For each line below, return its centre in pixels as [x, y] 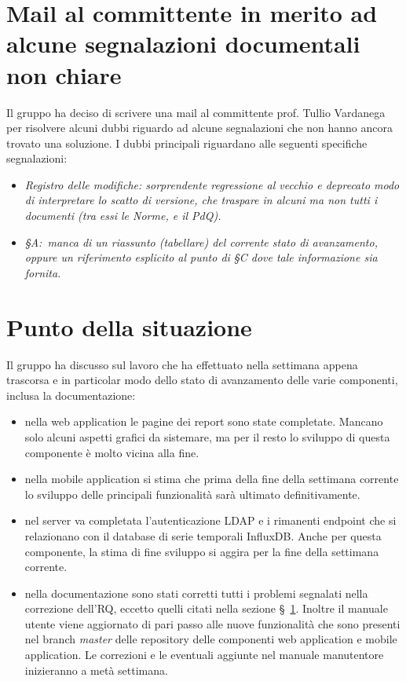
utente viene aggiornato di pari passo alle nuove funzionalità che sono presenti [212, 623]
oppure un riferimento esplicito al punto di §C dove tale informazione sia [201, 257]
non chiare [64, 74]
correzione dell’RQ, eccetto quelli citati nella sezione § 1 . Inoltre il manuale [206, 608]
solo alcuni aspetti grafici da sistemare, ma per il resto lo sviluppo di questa [207, 436]
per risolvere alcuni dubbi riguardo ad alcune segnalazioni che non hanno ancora [199, 128]
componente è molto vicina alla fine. [112, 452]
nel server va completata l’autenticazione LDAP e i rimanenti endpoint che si [210, 520]
